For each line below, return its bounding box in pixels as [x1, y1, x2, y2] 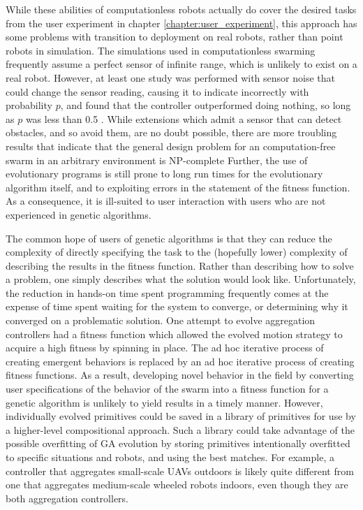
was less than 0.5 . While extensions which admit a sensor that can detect [25, 111, 342, 126]
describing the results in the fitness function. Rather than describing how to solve [6, 258, 354, 272]
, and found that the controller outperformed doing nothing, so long [60, 98, 351, 112]
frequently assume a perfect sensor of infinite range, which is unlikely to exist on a [6, 57, 357, 71]
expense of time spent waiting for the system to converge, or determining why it [6, 299, 348, 314]
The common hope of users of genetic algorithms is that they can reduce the [6, 231, 332, 245]
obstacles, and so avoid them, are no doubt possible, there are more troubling [6, 125, 337, 140]
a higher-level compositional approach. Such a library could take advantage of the [6, 422, 355, 437]
